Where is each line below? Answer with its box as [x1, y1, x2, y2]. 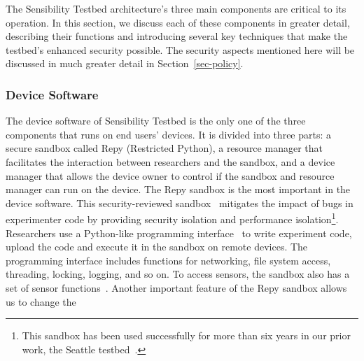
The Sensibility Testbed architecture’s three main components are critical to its [6, 1, 346, 15]
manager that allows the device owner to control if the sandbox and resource [6, 168, 335, 183]
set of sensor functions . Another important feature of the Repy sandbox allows [6, 280, 347, 295]
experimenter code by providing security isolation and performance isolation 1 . [6, 210, 339, 226]
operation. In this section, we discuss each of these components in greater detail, [6, 15, 350, 29]
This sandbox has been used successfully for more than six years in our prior [22, 328, 351, 343]
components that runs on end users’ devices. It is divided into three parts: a [6, 127, 332, 141]
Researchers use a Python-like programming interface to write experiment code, [6, 225, 352, 240]
